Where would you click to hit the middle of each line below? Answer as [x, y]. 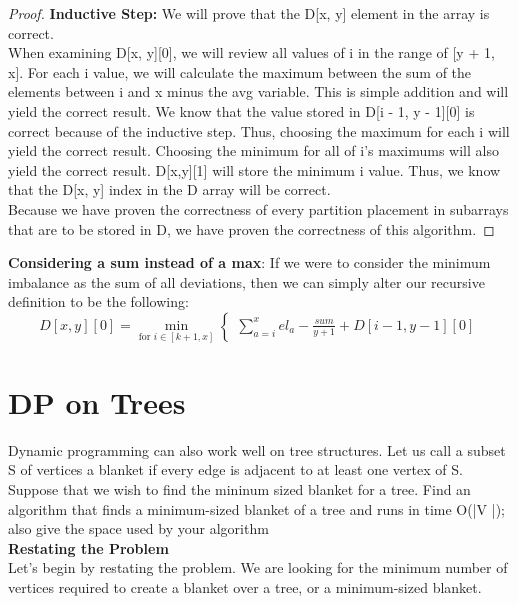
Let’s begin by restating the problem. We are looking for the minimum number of [258, 567]
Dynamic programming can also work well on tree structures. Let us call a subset [257, 449]
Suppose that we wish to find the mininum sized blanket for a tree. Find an [239, 489]
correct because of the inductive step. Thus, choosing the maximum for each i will [259, 130]
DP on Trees [97, 401]
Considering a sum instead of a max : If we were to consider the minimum [249, 262]
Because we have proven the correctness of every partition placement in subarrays [258, 208]
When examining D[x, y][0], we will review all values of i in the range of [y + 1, [251, 52]
